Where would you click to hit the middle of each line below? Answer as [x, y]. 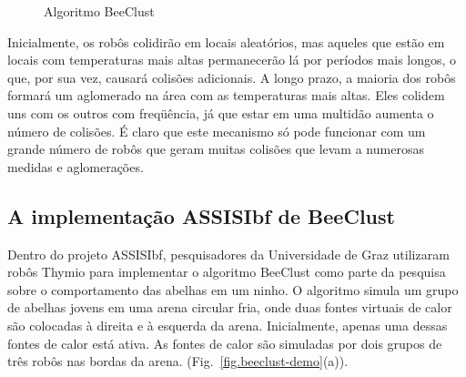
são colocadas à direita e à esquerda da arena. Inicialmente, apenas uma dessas [228, 325]
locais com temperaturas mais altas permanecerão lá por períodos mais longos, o [232, 60]
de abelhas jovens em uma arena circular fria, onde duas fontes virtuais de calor [230, 307]
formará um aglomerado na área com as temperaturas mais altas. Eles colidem [226, 95]
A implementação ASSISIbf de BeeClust [201, 215]
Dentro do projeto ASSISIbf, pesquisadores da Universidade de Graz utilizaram [228, 254]
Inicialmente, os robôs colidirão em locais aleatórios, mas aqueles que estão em [226, 41]
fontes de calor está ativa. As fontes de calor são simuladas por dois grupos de [225, 343]
